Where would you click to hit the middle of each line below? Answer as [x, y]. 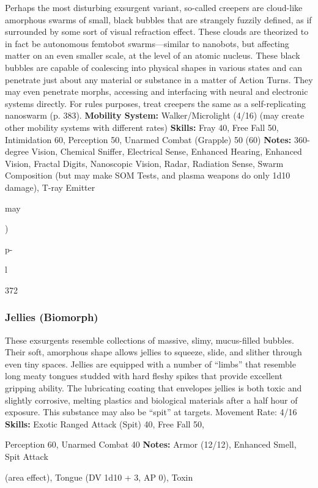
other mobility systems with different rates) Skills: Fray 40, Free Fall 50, [142, 127]
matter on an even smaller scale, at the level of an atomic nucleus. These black [153, 55]
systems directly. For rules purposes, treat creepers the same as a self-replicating [155, 103]
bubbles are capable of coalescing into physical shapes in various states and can [154, 67]
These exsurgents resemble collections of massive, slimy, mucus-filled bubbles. [150, 340]
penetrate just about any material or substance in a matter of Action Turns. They [159, 79]
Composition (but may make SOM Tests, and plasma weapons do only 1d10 [148, 175]
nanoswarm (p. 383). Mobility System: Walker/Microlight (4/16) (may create [155, 115]
